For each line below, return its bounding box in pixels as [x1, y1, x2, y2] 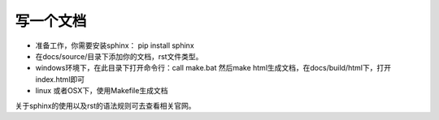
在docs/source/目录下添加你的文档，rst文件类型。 [35, 51, 203, 61]
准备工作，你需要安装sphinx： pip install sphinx [35, 41, 194, 50]
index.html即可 [35, 74, 85, 84]
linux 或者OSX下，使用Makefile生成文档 [35, 86, 168, 96]
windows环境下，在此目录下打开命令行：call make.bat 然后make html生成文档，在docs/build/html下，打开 [35, 63, 392, 73]
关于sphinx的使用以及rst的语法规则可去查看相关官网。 [15, 101, 196, 110]
